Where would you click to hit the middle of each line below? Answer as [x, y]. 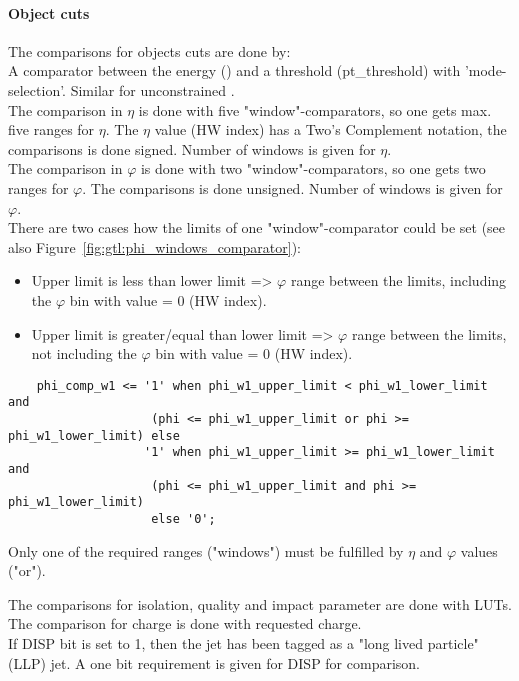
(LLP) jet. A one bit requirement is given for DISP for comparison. [214, 662]
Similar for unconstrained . [152, 89]
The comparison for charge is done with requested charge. [185, 623]
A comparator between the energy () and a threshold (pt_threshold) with [234, 70]
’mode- [485, 70]
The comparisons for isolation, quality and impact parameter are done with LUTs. [260, 603]
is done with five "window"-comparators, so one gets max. [315, 109]
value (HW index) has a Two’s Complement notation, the [330, 129]
